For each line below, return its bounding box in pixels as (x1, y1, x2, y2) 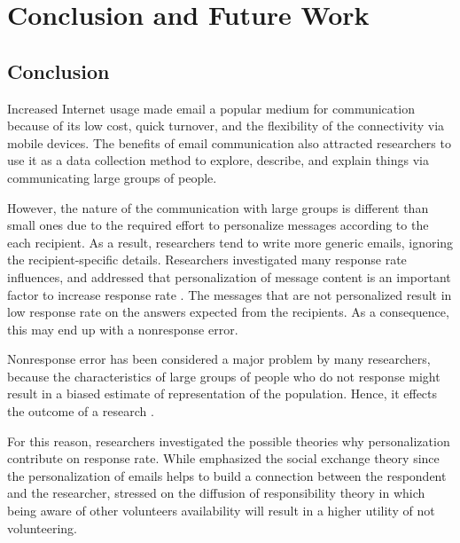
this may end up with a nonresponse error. (7, 319, 238, 338)
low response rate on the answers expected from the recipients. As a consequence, (7, 303, 449, 321)
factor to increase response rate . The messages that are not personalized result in (7, 285, 452, 303)
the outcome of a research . (7, 402, 154, 421)
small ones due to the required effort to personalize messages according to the (7, 216, 429, 234)
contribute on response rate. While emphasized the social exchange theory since (7, 449, 440, 468)
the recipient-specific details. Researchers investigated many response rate (7, 250, 407, 269)
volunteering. (7, 518, 78, 537)
